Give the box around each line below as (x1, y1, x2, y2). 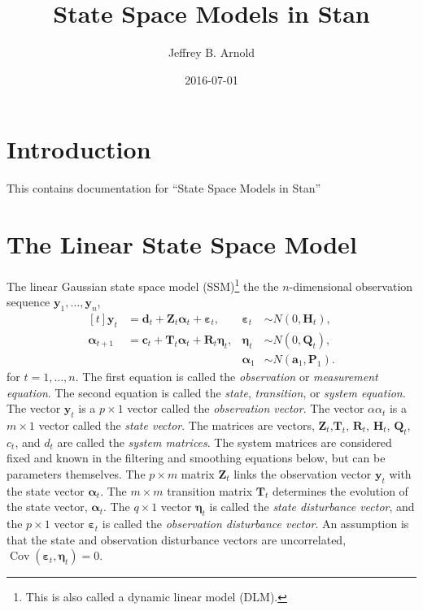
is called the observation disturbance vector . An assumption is (102, 515, 409, 532)
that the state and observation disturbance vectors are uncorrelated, (7, 531, 347, 548)
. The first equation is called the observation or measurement (75, 367, 378, 384)
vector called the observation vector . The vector (127, 400, 364, 417)
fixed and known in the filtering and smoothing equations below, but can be (7, 449, 386, 466)
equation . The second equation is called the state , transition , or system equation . (7, 383, 406, 401)
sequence (7, 293, 50, 310)
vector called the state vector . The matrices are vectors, (38, 416, 315, 433)
